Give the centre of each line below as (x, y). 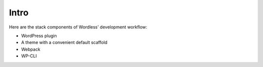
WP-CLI (29, 56)
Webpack (31, 49)
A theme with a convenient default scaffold (64, 42)
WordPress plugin (39, 36)
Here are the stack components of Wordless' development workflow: (78, 27)
